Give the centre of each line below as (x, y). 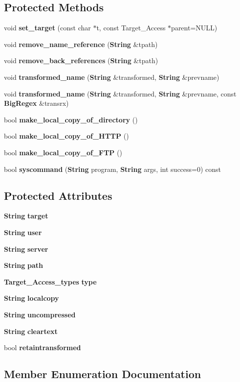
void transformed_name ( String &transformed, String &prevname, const (120, 93)
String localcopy (32, 298)
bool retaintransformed (43, 347)
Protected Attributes (58, 195)
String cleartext (31, 331)
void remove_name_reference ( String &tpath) (81, 44)
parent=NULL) (194, 28)
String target (26, 216)
